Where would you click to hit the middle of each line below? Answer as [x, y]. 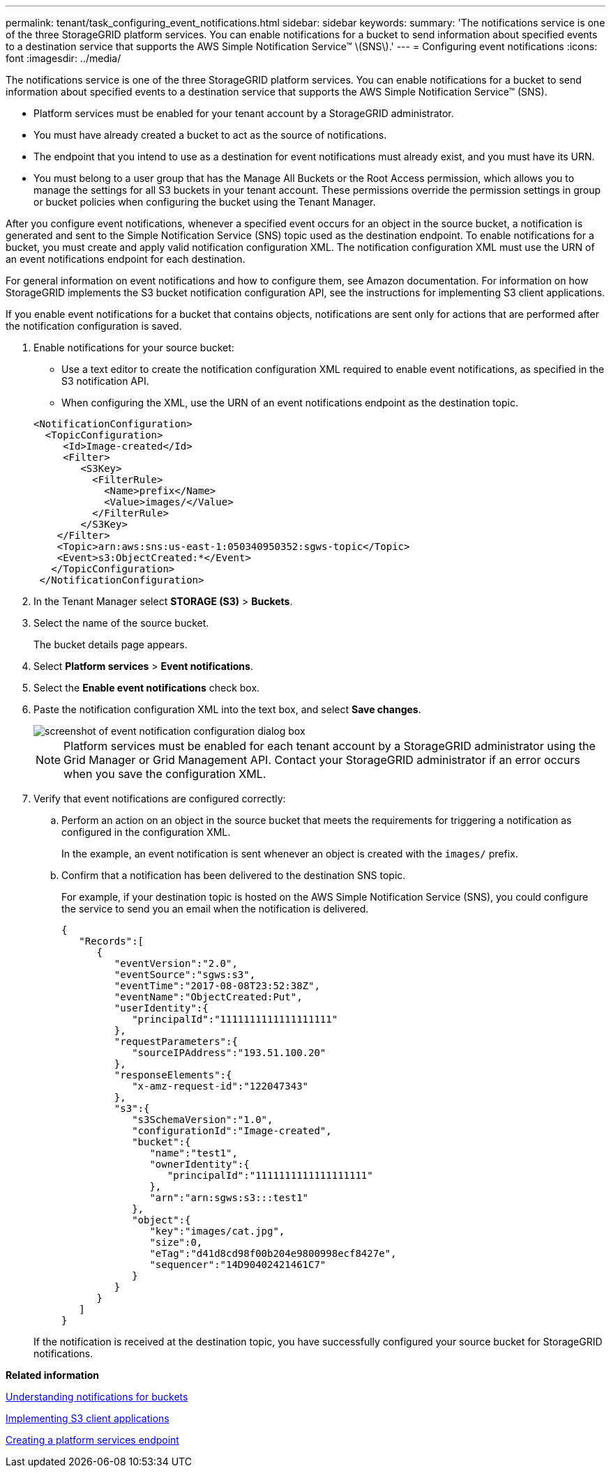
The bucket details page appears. [111, 644]
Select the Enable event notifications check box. [147, 688]
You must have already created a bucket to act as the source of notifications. [210, 135]
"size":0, [176, 1242]
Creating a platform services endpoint [92, 1440]
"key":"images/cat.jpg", [217, 1231]
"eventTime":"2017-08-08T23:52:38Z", [217, 986]
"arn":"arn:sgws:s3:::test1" [229, 1198]
